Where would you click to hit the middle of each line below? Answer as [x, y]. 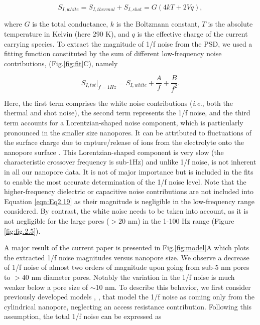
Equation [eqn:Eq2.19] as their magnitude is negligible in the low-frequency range [129, 201]
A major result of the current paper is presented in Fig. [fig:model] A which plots [127, 248]
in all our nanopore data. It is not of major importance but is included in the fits [129, 171]
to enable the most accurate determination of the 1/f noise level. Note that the [125, 181]
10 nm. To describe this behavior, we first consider [173, 287]
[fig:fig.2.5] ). [22, 230]
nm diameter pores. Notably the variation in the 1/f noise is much [133, 277]
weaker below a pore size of [46, 287]
